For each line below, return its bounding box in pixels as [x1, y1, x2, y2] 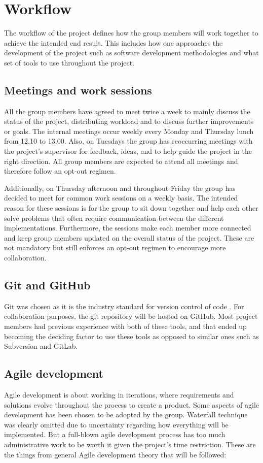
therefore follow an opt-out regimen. [4, 166, 116, 176]
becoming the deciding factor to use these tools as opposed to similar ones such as [4, 330, 259, 341]
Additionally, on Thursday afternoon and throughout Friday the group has [4, 182, 236, 193]
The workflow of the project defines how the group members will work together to [4, 27, 258, 38]
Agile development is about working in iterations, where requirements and [4, 389, 234, 400]
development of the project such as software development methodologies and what [4, 47, 259, 58]
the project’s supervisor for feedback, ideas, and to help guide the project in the [4, 146, 252, 156]
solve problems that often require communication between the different [4, 212, 224, 223]
